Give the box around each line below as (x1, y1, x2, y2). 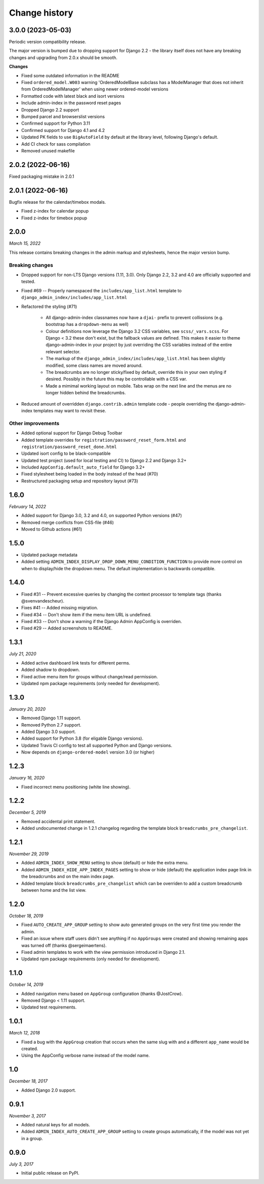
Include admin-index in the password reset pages (21, 100, 121, 106)
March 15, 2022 (9, 240, 41, 246)
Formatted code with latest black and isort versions (21, 93, 125, 99)
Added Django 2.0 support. (21, 1087, 76, 1093)
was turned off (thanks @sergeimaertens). (21, 942, 107, 948)
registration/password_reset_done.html (21, 444, 117, 450)
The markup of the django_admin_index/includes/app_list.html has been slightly (45, 356, 226, 362)
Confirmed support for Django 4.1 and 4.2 (21, 127, 105, 133)
